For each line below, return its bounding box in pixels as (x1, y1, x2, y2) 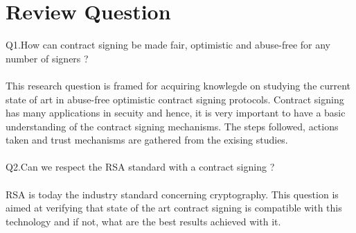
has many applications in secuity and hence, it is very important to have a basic (6, 105, 346, 120)
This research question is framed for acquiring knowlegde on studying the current (6, 78, 351, 92)
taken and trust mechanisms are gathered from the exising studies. (6, 132, 288, 147)
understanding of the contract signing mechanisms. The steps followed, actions (6, 119, 339, 133)
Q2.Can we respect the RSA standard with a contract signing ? (6, 159, 275, 174)
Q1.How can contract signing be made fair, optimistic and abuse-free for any (6, 37, 330, 52)
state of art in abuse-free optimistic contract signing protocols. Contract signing (6, 92, 344, 106)
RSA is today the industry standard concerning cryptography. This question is (6, 187, 339, 201)
